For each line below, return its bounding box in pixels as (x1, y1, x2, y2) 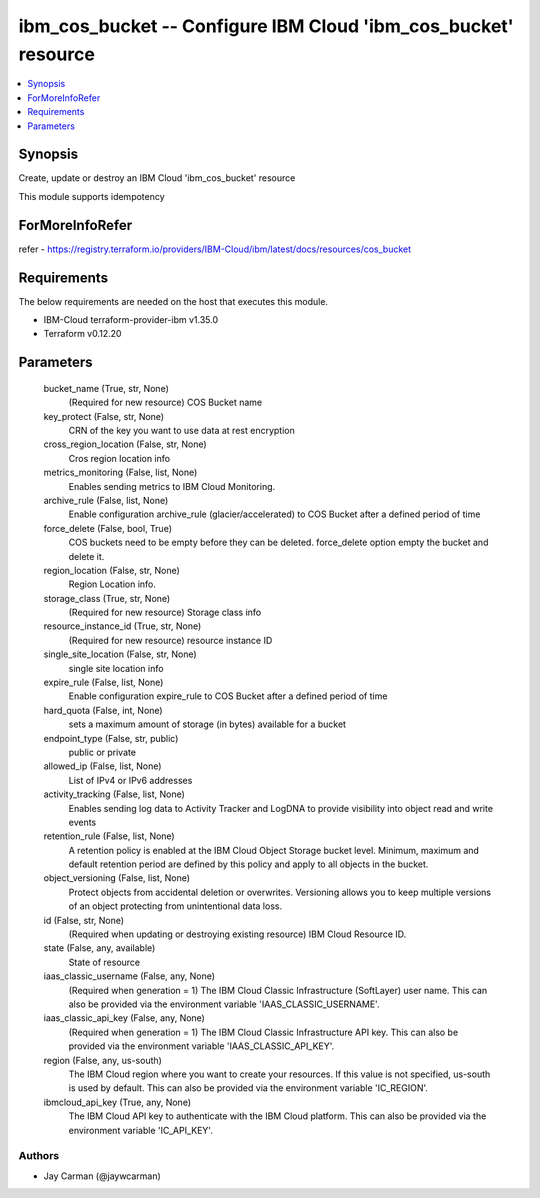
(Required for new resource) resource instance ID (68, 634, 273, 646)
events (68, 816, 97, 828)
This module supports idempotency (18, 190, 165, 202)
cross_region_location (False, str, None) (43, 438, 207, 450)
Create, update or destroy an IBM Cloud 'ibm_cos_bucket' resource (18, 172, 296, 184)
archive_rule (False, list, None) (43, 494, 169, 506)
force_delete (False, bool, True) (43, 522, 173, 534)
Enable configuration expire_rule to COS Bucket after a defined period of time (68, 690, 388, 702)
